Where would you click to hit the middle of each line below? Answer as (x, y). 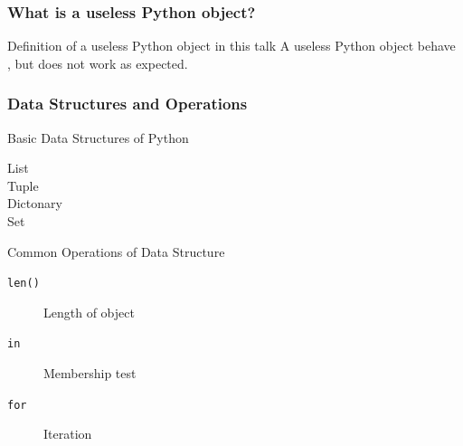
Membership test (90, 373)
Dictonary (35, 203)
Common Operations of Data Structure (116, 251)
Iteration (68, 434)
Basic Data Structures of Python (98, 137)
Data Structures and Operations (128, 104)
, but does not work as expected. (98, 63)
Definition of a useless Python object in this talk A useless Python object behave (231, 46)
